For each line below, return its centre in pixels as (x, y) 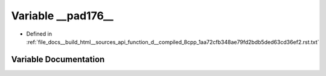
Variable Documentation (58, 59)
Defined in (39, 34)
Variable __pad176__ (62, 16)
